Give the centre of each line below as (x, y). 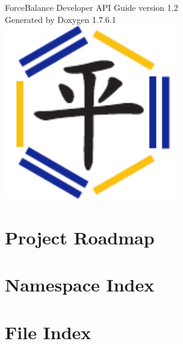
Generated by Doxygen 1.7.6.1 (60, 19)
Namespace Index (80, 285)
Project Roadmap (80, 237)
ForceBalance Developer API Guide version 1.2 (91, 7)
